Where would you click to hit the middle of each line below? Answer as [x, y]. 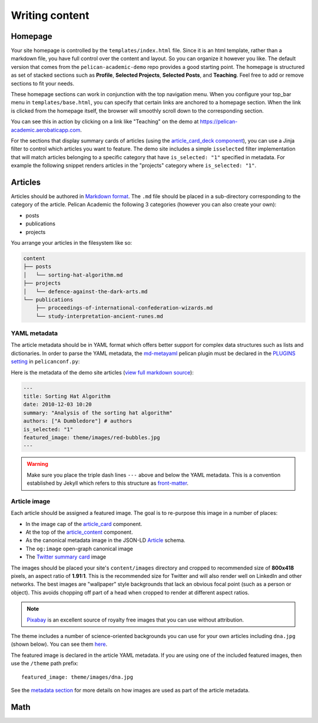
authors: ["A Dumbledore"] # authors [78, 421]
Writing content [50, 15]
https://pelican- [219, 121]
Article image [31, 501]
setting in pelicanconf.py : [45, 361]
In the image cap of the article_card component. [84, 524]
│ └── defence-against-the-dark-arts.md [85, 291]
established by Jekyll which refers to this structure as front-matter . [107, 483]
